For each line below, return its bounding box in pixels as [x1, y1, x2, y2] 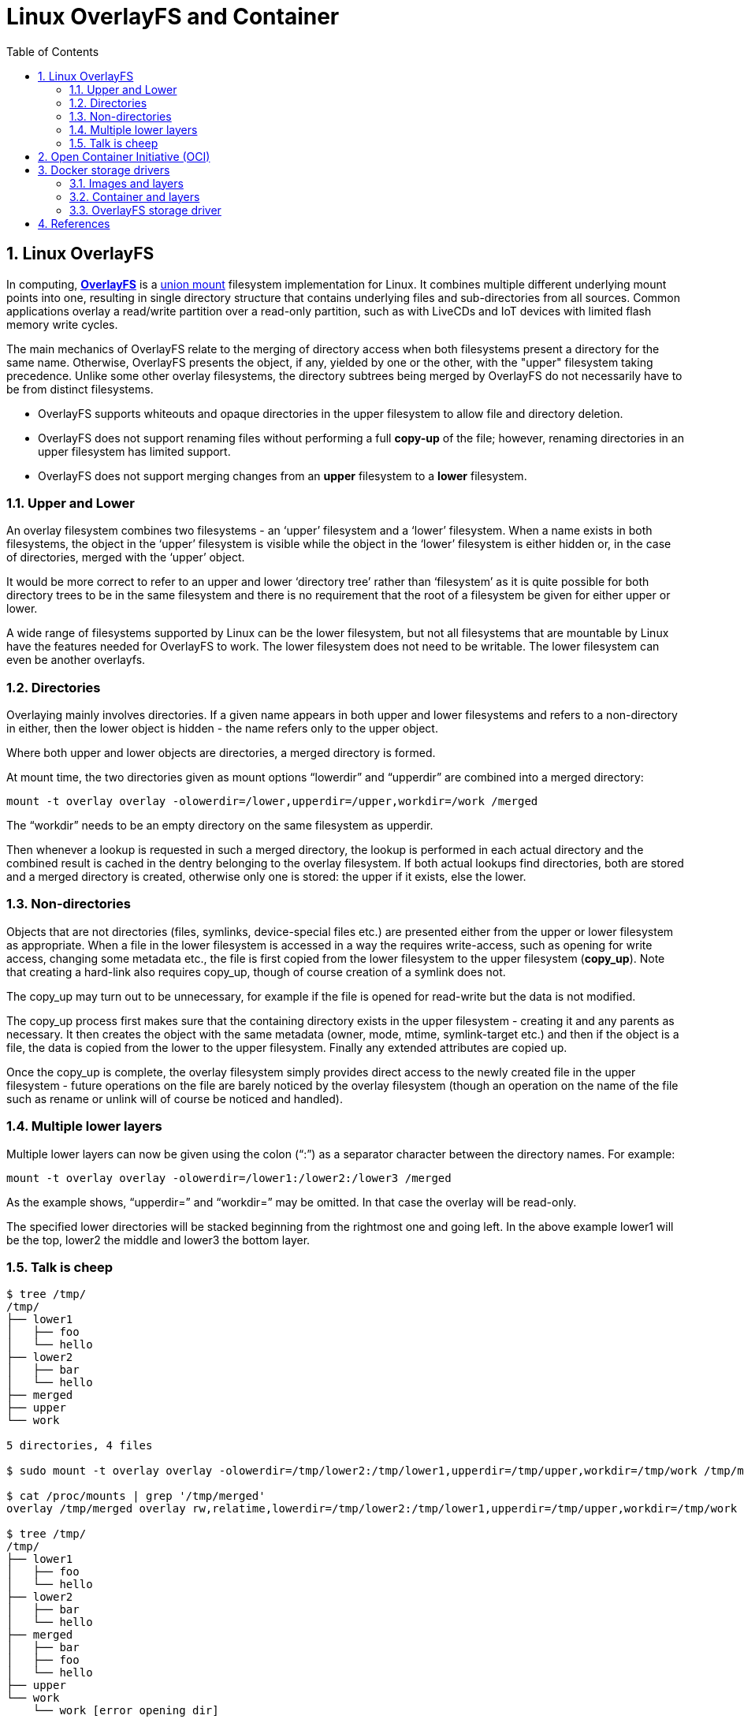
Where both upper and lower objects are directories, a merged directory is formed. [6, 746, 436, 760]
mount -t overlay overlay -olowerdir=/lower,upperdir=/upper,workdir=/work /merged [6, 795, 538, 808]
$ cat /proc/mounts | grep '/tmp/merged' [6, 1490, 266, 1503]
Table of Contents [6, 44, 99, 58]
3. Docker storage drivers [38, 162, 170, 177]
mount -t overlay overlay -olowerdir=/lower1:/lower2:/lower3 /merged [6, 1171, 452, 1184]
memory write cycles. [6, 317, 118, 331]
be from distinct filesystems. [6, 382, 154, 396]
